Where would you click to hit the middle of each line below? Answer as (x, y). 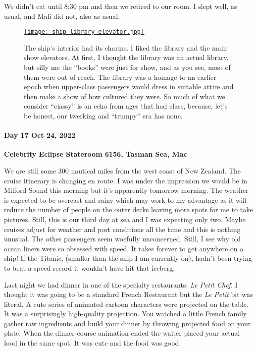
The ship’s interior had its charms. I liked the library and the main (126, 47)
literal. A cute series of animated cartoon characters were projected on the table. (126, 304)
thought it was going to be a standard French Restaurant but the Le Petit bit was (128, 294)
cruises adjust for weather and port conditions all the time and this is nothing (122, 229)
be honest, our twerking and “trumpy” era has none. (103, 116)
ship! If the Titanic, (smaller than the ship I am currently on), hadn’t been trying (128, 258)
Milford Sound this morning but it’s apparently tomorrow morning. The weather (126, 190)
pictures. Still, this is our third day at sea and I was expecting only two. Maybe (125, 219)
